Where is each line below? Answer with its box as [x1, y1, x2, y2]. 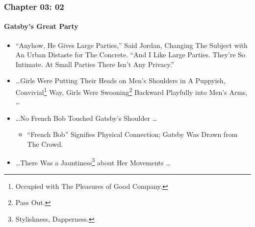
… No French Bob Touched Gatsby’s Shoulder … [15, 113, 157, 123]
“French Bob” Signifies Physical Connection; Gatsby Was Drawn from [27, 129, 238, 139]
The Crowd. [27, 139, 63, 149]
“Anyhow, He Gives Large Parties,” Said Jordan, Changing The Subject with [15, 40, 248, 50]
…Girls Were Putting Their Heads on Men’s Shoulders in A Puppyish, [15, 75, 226, 86]
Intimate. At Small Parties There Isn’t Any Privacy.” [15, 59, 175, 69]
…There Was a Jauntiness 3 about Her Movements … [15, 156, 171, 167]
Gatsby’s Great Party [4, 21, 78, 31]
